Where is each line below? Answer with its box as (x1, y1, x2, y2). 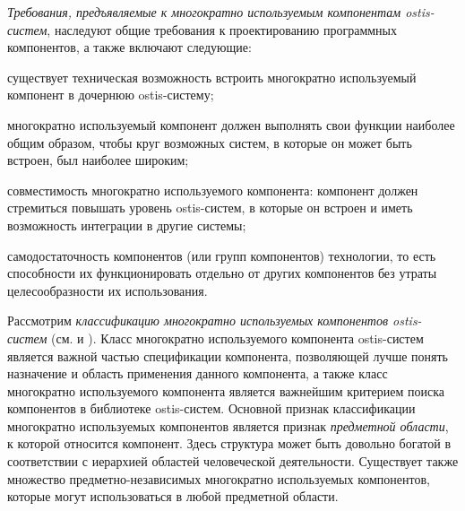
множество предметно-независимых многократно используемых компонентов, (7, 469, 430, 488)
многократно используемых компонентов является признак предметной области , (7, 416, 449, 435)
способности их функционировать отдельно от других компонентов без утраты (7, 264, 437, 282)
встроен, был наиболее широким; (7, 151, 189, 169)
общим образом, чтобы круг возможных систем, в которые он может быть (7, 133, 412, 152)
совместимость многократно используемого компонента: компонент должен (7, 180, 418, 199)
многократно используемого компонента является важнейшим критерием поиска (7, 381, 445, 400)
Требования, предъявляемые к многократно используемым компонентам (7, 3, 401, 21)
